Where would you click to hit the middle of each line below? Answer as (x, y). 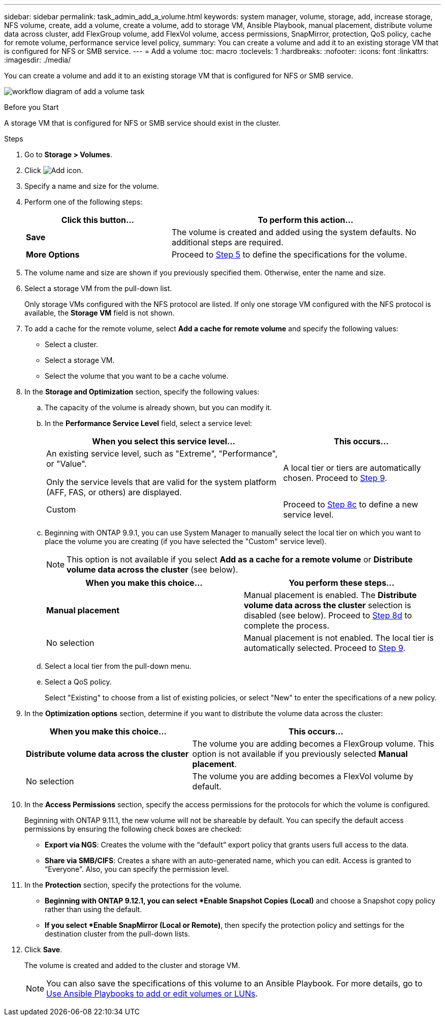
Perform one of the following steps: (84, 202)
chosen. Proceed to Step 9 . (335, 478)
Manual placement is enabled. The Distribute (330, 595)
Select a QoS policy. (78, 682)
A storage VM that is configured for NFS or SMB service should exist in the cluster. (142, 123)
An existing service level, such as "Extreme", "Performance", (162, 454)
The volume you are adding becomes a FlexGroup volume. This (313, 744)
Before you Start (31, 107)
